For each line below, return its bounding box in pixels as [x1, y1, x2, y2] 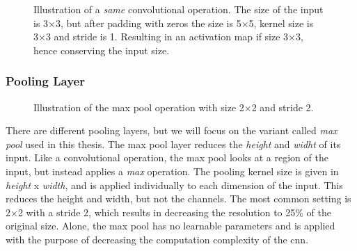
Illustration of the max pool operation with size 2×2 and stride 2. [33, 99, 314, 114]
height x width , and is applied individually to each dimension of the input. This [6, 177, 343, 192]
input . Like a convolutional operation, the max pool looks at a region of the [6, 150, 328, 165]
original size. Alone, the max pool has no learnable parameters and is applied [6, 218, 335, 233]
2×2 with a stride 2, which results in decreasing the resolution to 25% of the [6, 204, 331, 219]
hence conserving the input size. [33, 42, 170, 57]
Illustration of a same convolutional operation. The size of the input [33, 2, 324, 16]
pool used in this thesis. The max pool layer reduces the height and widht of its [6, 136, 341, 151]
